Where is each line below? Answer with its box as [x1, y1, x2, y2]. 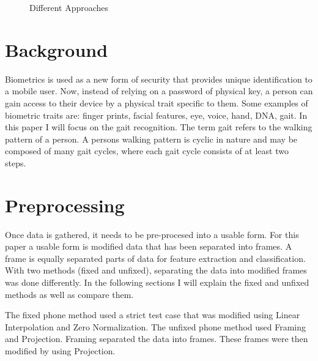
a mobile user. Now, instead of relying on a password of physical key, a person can [5, 84, 313, 97]
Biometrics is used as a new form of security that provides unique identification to [5, 72, 312, 85]
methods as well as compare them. [5, 288, 134, 300]
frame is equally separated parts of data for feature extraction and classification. [5, 251, 306, 264]
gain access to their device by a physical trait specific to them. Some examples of [5, 96, 308, 109]
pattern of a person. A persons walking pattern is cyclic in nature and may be [5, 132, 298, 145]
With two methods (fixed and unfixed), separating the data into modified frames [5, 264, 307, 277]
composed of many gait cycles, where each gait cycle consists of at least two [5, 144, 289, 157]
